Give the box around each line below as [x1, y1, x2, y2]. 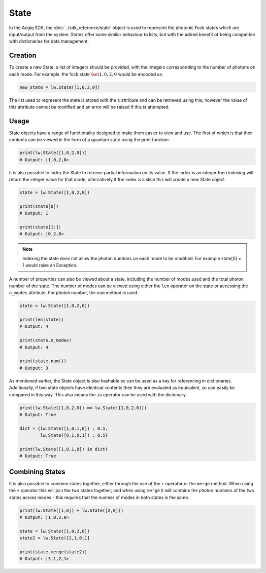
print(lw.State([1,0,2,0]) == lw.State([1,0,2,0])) [19, 405, 147, 411]
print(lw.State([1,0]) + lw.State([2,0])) [19, 507, 124, 513]
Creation [9, 51, 36, 60]
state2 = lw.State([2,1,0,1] [19, 535, 90, 541]
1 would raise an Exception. [22, 262, 78, 268]
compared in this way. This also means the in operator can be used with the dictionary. [9, 391, 187, 397]
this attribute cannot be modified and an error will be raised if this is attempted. [9, 104, 170, 110]
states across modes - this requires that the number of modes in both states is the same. [9, 494, 190, 500]
